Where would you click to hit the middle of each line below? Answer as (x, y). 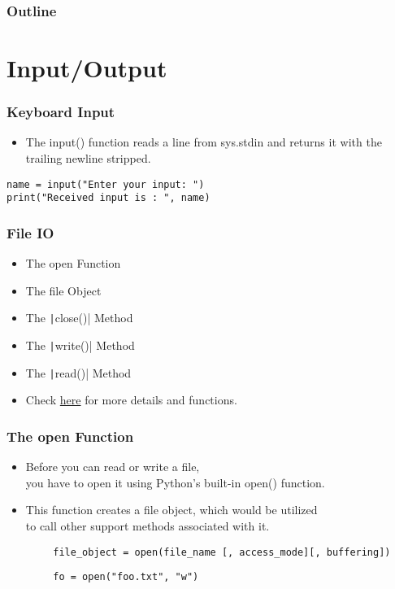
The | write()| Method (80, 345)
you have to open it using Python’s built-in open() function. (175, 482)
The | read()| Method (78, 372)
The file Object (63, 290)
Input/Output (87, 68)
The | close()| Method (79, 318)
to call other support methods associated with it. (148, 525)
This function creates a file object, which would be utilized (171, 510)
